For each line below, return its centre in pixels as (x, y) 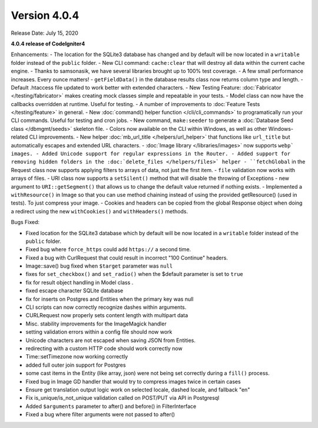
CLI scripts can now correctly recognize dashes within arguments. (106, 307)
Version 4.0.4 (45, 15)
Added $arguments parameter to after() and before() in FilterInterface (111, 406)
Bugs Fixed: (25, 222)
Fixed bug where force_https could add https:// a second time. (108, 249)
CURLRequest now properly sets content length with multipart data (107, 315)
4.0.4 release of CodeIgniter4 (48, 44)
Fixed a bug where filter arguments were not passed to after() (100, 414)
